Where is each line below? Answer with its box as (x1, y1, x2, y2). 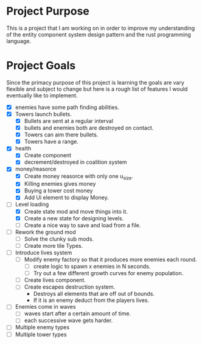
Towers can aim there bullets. (24, 131, 99, 138)
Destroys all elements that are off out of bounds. (33, 290, 155, 298)
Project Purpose (6, 4, 90, 18)
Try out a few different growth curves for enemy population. (33, 270, 184, 277)
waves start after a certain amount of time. (24, 310, 131, 317)
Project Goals (6, 59, 76, 72)
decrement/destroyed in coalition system (24, 158, 127, 166)
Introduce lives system (15, 248, 72, 256)
